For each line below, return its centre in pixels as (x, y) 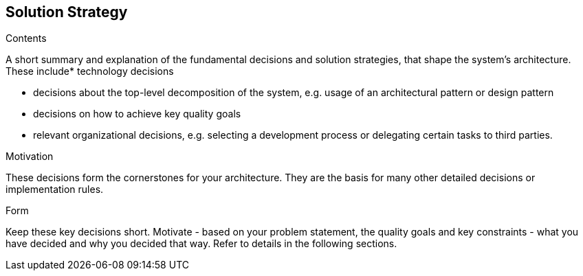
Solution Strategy (67, 12)
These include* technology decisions (90, 71)
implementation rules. (55, 189)
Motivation (30, 157)
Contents (26, 38)
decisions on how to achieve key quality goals (137, 114)
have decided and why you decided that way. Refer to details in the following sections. (201, 244)
